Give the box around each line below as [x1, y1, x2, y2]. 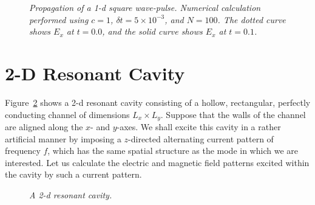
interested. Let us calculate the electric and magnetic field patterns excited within [5, 156, 310, 169]
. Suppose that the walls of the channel [160, 108, 306, 120]
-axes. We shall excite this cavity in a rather [117, 120, 281, 133]
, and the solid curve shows [102, 25, 203, 38]
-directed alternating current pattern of [128, 132, 274, 145]
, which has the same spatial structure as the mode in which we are [47, 144, 298, 157]
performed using [29, 13, 89, 26]
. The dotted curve [217, 13, 286, 26]
